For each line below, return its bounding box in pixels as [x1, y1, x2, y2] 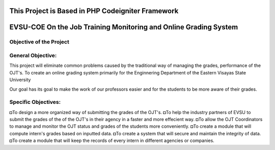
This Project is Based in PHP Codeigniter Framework [9, 7, 179, 15]
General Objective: [9, 52, 57, 59]
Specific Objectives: [9, 99, 61, 106]
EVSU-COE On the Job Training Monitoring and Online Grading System [9, 23, 238, 31]
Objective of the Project [9, 39, 70, 46]
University [9, 77, 31, 83]
